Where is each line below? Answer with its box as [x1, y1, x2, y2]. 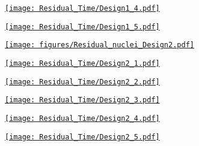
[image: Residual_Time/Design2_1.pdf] [5, 59, 160, 68]
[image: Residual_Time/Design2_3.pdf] [5, 96, 160, 105]
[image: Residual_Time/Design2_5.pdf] [5, 132, 160, 141]
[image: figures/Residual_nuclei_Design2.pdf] [5, 41, 194, 50]
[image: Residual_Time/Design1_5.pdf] [5, 22, 160, 31]
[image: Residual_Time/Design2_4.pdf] [5, 114, 160, 123]
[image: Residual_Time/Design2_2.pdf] [5, 77, 160, 86]
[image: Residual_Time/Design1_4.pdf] [5, 4, 160, 13]
